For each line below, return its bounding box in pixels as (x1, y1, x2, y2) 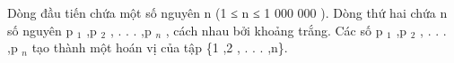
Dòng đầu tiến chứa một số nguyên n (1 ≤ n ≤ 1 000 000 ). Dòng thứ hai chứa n (7, 4, 448, 21)
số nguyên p (7, 20, 74, 39)
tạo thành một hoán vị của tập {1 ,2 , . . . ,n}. (31, 38, 288, 57)
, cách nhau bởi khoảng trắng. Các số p (165, 20, 383, 39)
